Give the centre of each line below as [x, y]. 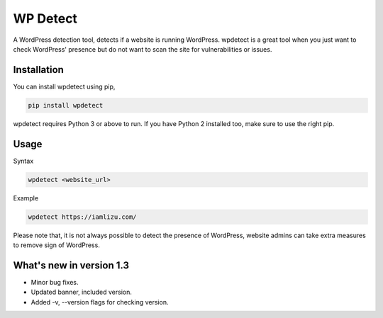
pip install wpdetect [66, 105]
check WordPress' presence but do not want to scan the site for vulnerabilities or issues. [143, 49]
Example [26, 198]
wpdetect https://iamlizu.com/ [83, 217]
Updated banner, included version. [82, 292]
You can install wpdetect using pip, [64, 86]
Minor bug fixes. [55, 282]
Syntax [23, 161]
